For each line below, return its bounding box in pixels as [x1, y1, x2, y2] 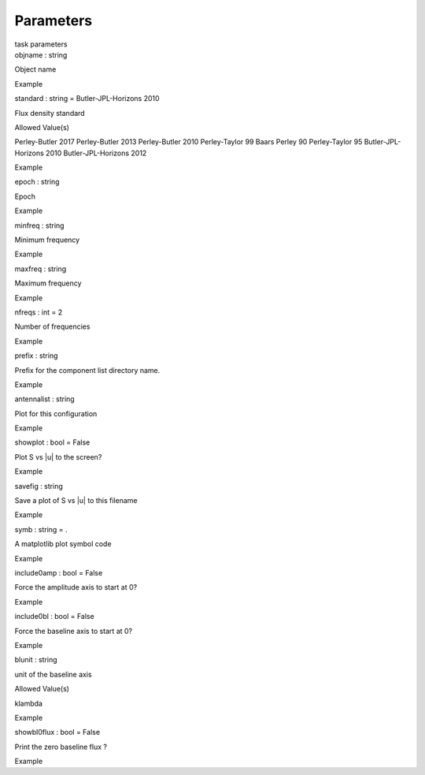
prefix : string [14, 351, 58, 360]
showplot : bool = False [14, 438, 91, 447]
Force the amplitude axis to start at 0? [14, 583, 138, 592]
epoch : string [14, 177, 60, 187]
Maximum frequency [14, 278, 82, 288]
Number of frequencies [14, 322, 91, 331]
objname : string [14, 50, 68, 59]
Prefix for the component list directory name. [14, 365, 161, 374]
